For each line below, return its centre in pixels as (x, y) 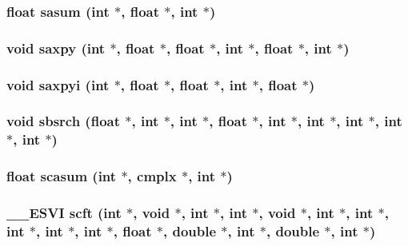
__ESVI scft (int (64, 213)
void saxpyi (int (58, 84)
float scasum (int (62, 176)
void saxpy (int (56, 48)
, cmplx (152, 176)
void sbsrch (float (63, 121)
